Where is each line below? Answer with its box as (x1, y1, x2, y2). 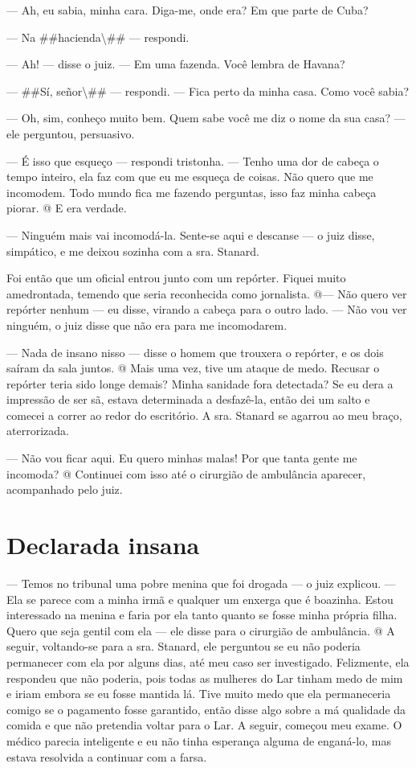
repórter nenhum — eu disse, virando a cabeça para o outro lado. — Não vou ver (6, 301, 407, 318)
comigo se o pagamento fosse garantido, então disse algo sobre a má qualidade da (6, 700, 406, 717)
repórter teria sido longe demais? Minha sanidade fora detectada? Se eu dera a (6, 375, 394, 392)
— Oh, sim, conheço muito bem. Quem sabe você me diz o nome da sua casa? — (6, 109, 406, 126)
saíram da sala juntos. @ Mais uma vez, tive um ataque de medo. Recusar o (6, 359, 380, 376)
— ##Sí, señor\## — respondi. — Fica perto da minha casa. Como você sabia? (6, 82, 410, 99)
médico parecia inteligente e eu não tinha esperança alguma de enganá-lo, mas (6, 732, 391, 749)
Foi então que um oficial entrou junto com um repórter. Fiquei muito (6, 269, 346, 286)
